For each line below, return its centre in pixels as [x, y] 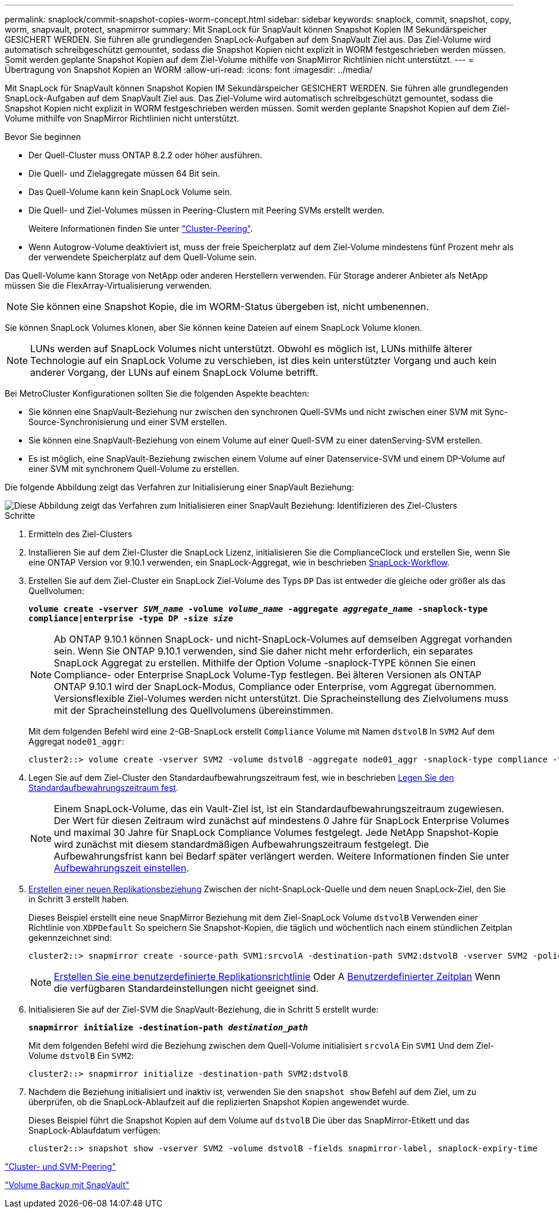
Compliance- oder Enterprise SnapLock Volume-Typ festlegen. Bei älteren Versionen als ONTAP [268, 675]
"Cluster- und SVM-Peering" [60, 1166]
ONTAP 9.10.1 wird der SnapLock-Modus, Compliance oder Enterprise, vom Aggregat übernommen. [275, 687]
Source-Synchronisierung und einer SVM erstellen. [128, 422]
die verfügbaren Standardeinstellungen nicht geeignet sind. [187, 988]
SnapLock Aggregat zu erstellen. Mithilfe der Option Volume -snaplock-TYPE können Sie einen [265, 663]
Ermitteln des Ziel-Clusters [81, 534]
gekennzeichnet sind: [70, 938]
